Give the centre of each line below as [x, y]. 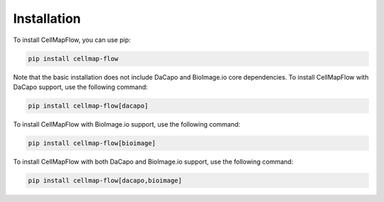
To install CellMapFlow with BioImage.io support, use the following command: [127, 124]
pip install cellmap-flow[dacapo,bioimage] [105, 180]
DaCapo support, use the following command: [81, 87]
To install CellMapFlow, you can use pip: [72, 40]
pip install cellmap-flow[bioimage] [92, 143]
